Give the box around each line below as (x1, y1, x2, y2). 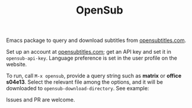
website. (6, 61, 27, 68)
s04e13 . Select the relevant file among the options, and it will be (6, 78, 163, 86)
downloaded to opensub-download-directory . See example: (6, 85, 149, 92)
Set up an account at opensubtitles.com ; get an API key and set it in (6, 48, 172, 55)
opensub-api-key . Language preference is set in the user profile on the (6, 54, 178, 62)
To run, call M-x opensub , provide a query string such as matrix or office (6, 72, 182, 80)
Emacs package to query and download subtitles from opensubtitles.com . (6, 37, 187, 44)
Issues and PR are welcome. (6, 96, 75, 103)
